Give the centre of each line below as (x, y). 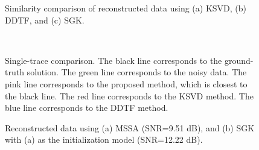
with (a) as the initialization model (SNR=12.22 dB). (104, 139)
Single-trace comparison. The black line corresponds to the (114, 60)
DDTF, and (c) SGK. (45, 20)
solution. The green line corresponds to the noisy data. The (137, 72)
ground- (239, 60)
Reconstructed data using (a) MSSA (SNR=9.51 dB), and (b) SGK (130, 127)
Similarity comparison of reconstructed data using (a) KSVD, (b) (126, 8)
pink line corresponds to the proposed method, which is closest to (126, 83)
